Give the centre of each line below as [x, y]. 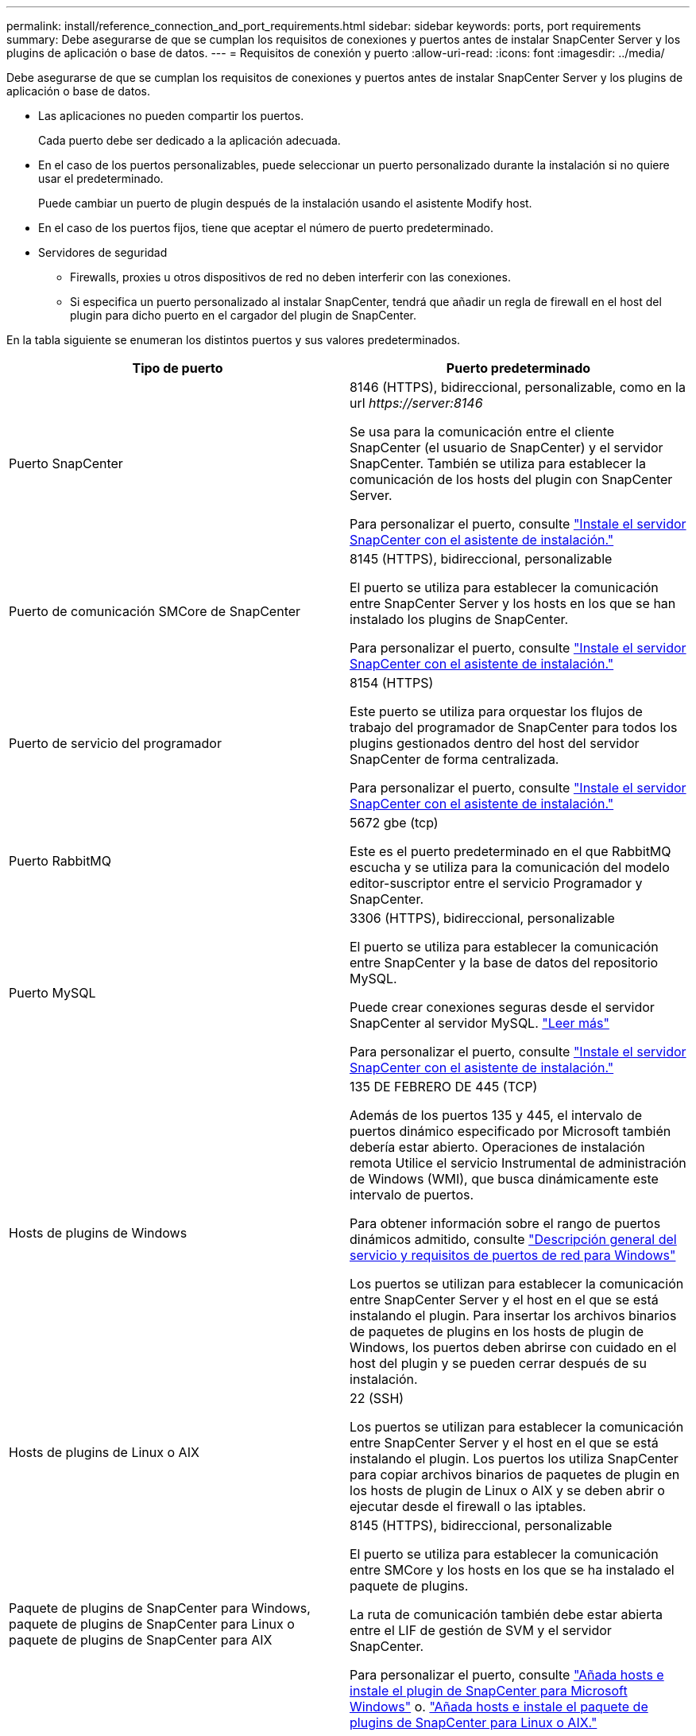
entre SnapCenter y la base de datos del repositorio [504, 963]
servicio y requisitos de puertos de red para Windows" [513, 1255]
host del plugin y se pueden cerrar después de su [498, 1363]
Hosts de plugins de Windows [98, 1233]
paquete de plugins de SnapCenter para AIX [141, 1640]
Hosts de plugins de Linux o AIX [104, 1452]
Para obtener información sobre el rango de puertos [505, 1223]
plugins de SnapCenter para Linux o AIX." [474, 1722]
